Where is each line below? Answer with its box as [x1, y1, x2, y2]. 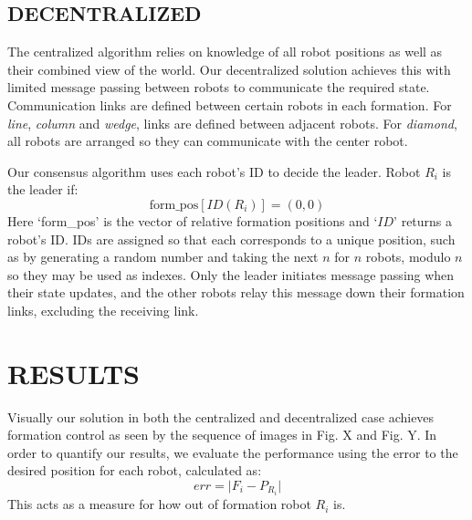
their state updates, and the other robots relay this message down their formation [7, 283, 465, 302]
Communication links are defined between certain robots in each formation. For [7, 95, 452, 114]
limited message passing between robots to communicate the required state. [7, 78, 430, 97]
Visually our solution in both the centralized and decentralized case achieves [7, 407, 435, 426]
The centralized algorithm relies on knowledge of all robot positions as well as [7, 42, 443, 61]
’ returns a [393, 211, 453, 230]
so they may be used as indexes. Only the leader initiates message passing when [7, 265, 455, 284]
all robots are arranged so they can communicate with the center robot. [7, 131, 408, 151]
